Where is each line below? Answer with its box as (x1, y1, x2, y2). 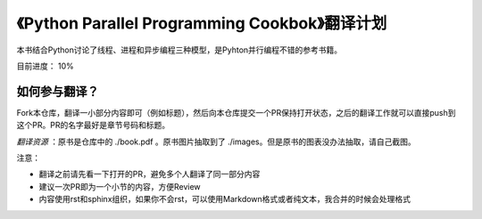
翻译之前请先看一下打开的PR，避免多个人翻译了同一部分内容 (38, 169, 261, 180)
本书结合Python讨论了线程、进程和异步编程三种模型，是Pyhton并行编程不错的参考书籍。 (16, 45, 343, 55)
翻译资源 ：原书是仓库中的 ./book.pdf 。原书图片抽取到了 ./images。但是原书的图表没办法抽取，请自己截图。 (16, 136, 416, 147)
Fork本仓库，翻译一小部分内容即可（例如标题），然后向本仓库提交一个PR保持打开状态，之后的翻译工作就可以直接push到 (16, 107, 456, 118)
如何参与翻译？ (16, 84, 99, 99)
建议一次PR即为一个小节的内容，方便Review (38, 181, 201, 191)
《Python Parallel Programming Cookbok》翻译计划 (16, 13, 387, 33)
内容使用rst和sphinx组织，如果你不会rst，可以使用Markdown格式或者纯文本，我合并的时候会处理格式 (38, 194, 411, 205)
